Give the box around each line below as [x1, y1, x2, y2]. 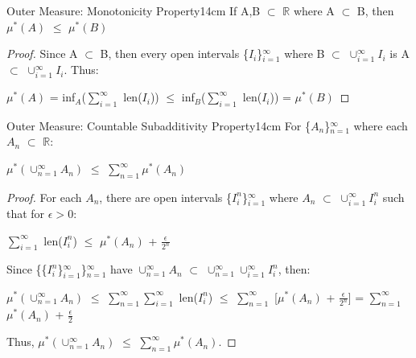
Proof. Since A [6, 45, 78, 62]
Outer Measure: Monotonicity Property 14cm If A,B [6, 2, 261, 19]
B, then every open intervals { [100, 45, 249, 62]
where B [284, 45, 325, 62]
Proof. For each [6, 188, 82, 205]
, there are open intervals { [99, 188, 233, 205]
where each [353, 117, 408, 134]
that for [6, 205, 45, 222]
